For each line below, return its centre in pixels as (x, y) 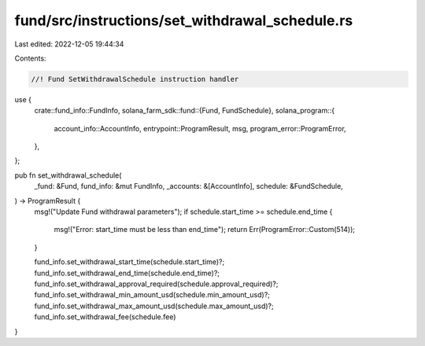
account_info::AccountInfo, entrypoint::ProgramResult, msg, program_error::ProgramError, (200, 128)
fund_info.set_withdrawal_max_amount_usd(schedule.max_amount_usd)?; (154, 306)
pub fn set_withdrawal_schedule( (68, 175)
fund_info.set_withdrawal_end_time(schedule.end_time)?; (127, 273)
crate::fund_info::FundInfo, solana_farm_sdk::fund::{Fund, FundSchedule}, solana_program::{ (184, 111)
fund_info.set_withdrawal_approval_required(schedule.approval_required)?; (156, 284)
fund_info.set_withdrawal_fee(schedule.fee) (105, 317)
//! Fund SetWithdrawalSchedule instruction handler (135, 79)
